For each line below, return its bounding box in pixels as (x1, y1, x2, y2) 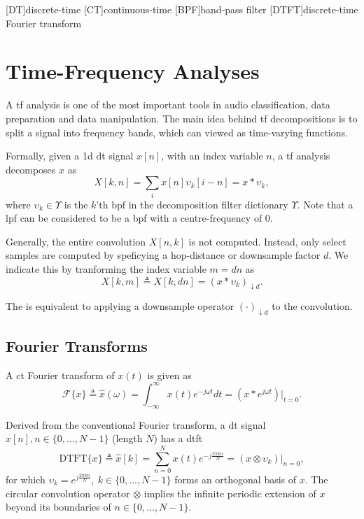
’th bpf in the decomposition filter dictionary (96, 197, 288, 211)
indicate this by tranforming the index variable (6, 261, 206, 276)
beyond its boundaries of (6, 499, 111, 514)
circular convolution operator (6, 485, 130, 500)
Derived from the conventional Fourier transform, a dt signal (6, 417, 266, 432)
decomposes (6, 162, 56, 176)
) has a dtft (153, 431, 203, 446)
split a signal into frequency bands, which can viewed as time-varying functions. (6, 125, 348, 139)
